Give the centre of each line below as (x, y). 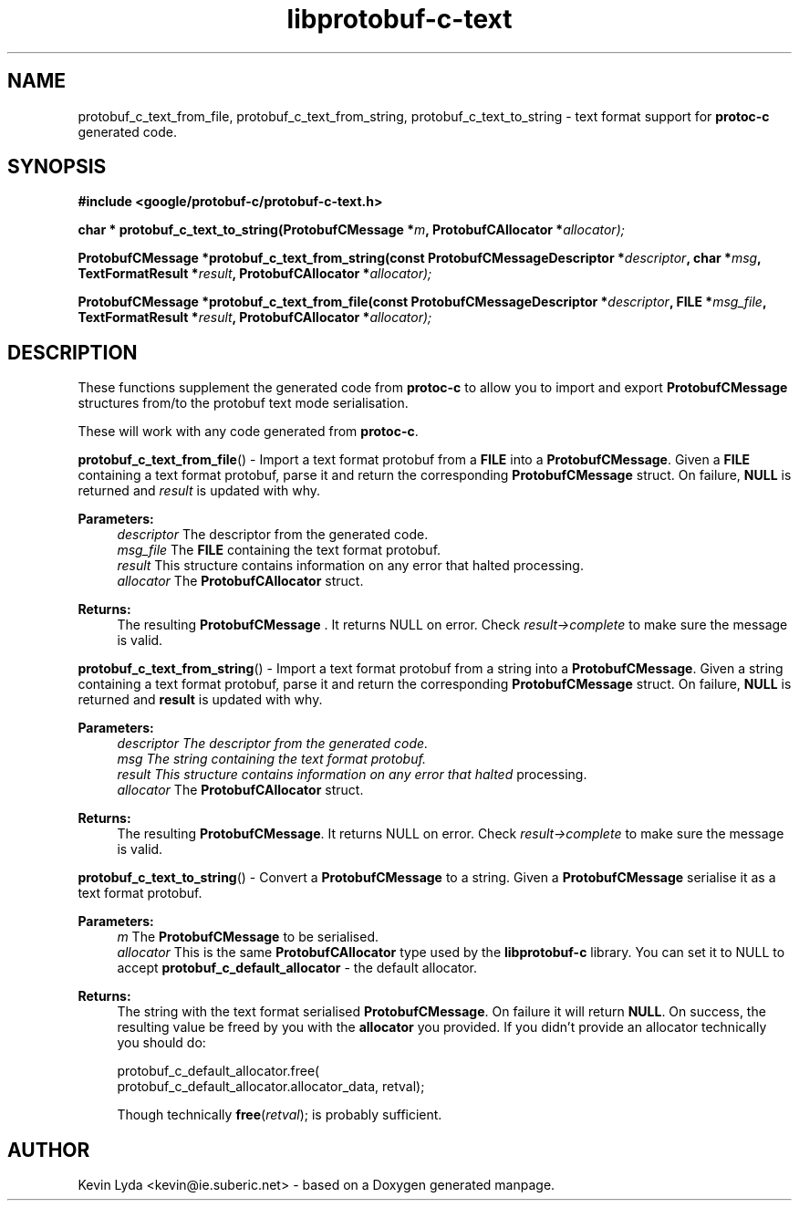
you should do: (161, 1043)
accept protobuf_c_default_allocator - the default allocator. (297, 968)
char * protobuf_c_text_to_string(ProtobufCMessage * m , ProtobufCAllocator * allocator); (351, 230)
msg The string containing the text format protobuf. (271, 759)
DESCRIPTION (73, 352)
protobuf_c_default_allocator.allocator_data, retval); (271, 1087)
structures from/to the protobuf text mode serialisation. (243, 403)
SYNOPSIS (57, 167)
